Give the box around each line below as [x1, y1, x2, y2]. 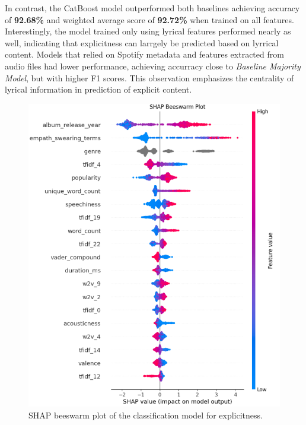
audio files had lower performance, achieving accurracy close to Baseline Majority [5, 59, 301, 72]
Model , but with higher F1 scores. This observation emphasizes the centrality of [5, 71, 294, 84]
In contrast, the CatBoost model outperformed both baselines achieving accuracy [5, 2, 300, 14]
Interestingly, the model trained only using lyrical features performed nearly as [5, 25, 291, 37]
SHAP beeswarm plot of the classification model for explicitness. [28, 408, 263, 421]
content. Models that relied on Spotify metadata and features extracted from [5, 48, 284, 61]
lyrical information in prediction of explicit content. [5, 83, 192, 96]
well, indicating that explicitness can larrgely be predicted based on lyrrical [5, 36, 279, 49]
